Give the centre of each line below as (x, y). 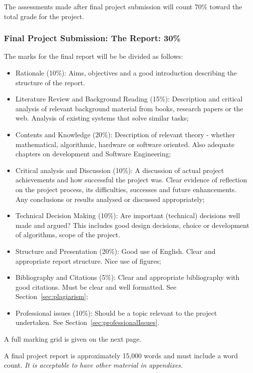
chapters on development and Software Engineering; (93, 154)
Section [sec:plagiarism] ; (52, 296)
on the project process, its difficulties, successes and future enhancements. (126, 189)
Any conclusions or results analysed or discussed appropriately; (110, 199)
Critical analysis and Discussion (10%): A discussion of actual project (120, 170)
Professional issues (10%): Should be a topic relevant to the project (116, 312)
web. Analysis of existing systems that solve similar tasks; (102, 118)
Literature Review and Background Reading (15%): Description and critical (129, 99)
